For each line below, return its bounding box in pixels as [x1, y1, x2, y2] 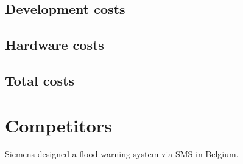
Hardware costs [5, 35, 104, 54]
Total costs [5, 70, 74, 89]
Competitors [5, 112, 112, 137]
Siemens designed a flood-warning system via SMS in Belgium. [5, 148, 239, 160]
